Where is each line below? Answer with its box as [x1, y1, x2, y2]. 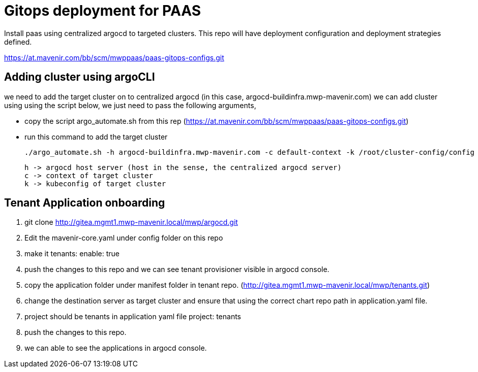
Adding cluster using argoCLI [4, 71, 155, 84]
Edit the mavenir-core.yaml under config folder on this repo [24, 233, 223, 243]
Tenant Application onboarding [4, 196, 165, 210]
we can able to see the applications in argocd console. [24, 344, 207, 353]
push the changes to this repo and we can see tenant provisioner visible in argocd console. [24, 265, 330, 274]
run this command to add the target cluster [24, 132, 168, 141]
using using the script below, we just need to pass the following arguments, [4, 100, 256, 110]
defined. [4, 37, 32, 46]
